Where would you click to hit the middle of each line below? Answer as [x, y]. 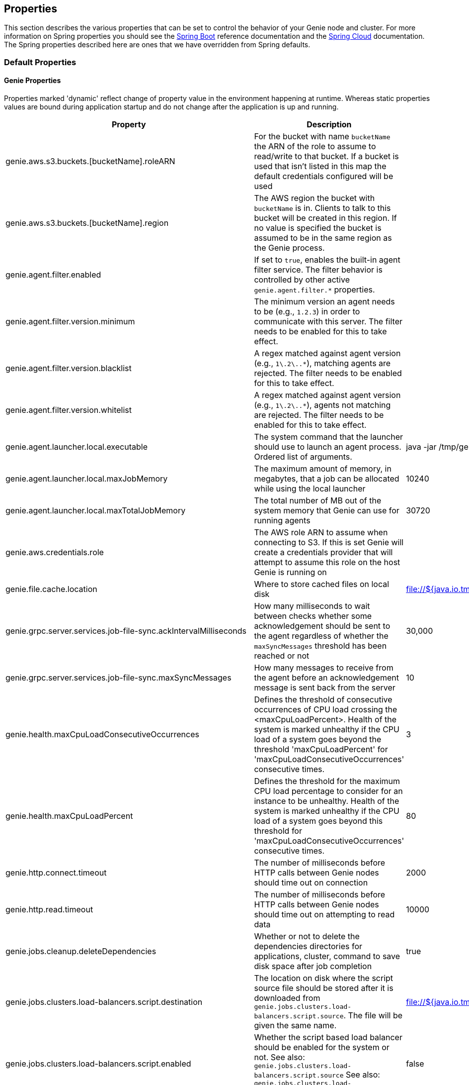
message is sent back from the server [325, 688]
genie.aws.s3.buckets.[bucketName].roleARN [90, 161]
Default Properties [40, 62]
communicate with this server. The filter [328, 322]
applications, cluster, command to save [327, 956]
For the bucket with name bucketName [322, 137]
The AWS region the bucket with [314, 198]
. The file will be [373, 1016]
